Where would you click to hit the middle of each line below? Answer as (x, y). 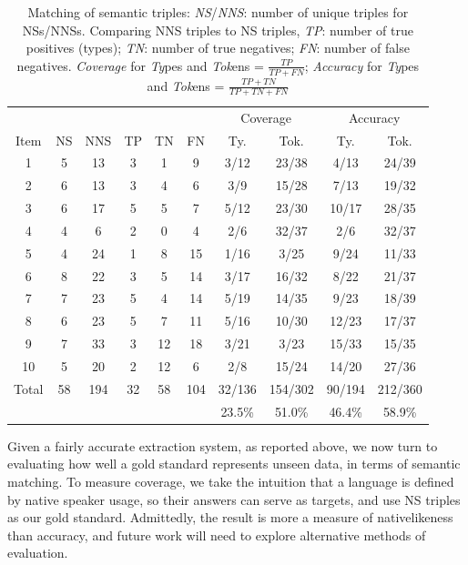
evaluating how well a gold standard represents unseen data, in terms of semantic (234, 464)
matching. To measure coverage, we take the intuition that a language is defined (231, 481)
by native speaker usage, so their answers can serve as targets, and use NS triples (234, 499)
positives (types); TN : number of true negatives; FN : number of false (218, 48)
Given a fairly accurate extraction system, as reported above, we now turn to (223, 445)
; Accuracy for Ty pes (362, 65)
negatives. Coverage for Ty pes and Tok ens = (140, 65)
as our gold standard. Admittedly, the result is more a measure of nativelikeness (230, 517)
